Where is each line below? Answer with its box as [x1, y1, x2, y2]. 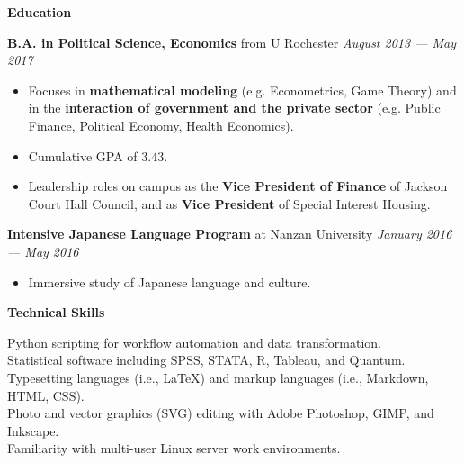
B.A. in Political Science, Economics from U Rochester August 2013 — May [7, 32, 456, 51]
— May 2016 [7, 241, 79, 260]
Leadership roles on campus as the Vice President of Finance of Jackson [28, 177, 448, 195]
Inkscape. [7, 421, 59, 440]
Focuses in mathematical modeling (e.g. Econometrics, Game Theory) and [28, 80, 457, 99]
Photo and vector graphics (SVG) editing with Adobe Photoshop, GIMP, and [7, 404, 434, 422]
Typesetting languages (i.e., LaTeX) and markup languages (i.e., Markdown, [7, 368, 429, 386]
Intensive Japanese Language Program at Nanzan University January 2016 [7, 224, 452, 243]
